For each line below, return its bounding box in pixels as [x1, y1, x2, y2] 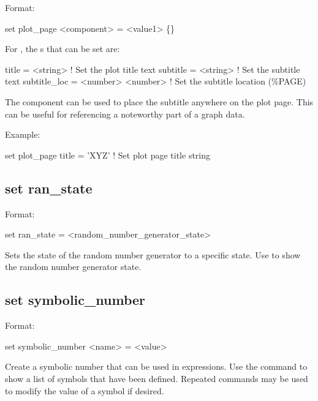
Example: [5, 128, 40, 141]
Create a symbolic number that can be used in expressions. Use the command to [5, 360, 308, 373]
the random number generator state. [5, 260, 142, 273]
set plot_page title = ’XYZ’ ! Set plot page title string [5, 148, 211, 161]
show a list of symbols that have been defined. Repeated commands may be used [5, 372, 308, 384]
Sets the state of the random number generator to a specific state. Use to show [5, 248, 301, 261]
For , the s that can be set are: [5, 42, 120, 55]
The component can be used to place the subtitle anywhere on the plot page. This [5, 95, 314, 108]
